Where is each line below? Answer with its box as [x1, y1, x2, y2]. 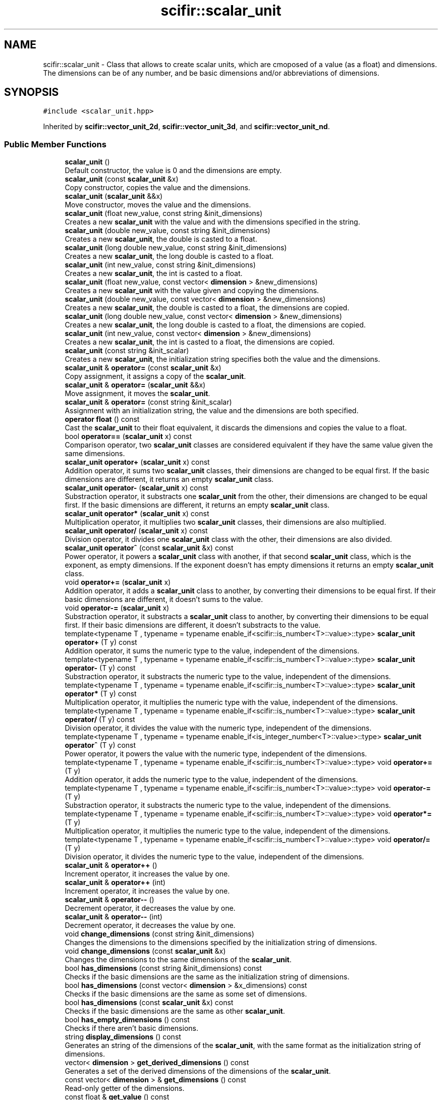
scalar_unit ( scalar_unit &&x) [65, 192, 163, 201]
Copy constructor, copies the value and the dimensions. [65, 183, 250, 192]
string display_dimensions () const [65, 1032, 181, 1041]
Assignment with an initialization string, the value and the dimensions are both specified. [65, 406, 359, 415]
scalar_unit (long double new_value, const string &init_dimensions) [65, 243, 287, 252]
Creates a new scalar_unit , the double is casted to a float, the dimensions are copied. [65, 303, 350, 312]
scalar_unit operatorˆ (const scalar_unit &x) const [65, 543, 234, 553]
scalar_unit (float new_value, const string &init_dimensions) [65, 209, 263, 218]
